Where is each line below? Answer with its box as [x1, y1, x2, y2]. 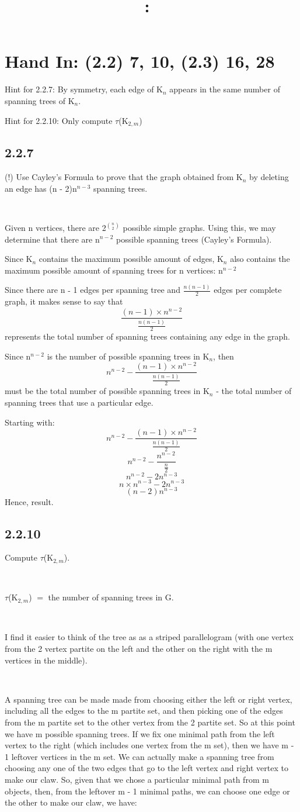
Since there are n [5, 284, 65, 296]
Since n [5, 350, 31, 362]
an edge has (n [5, 182, 57, 194]
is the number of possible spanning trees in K [47, 350, 210, 362]
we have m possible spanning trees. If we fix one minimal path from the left [5, 727, 275, 740]
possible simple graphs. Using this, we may [123, 221, 276, 233]
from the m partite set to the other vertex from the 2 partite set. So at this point [5, 716, 295, 728]
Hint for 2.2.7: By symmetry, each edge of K [5, 83, 163, 95]
